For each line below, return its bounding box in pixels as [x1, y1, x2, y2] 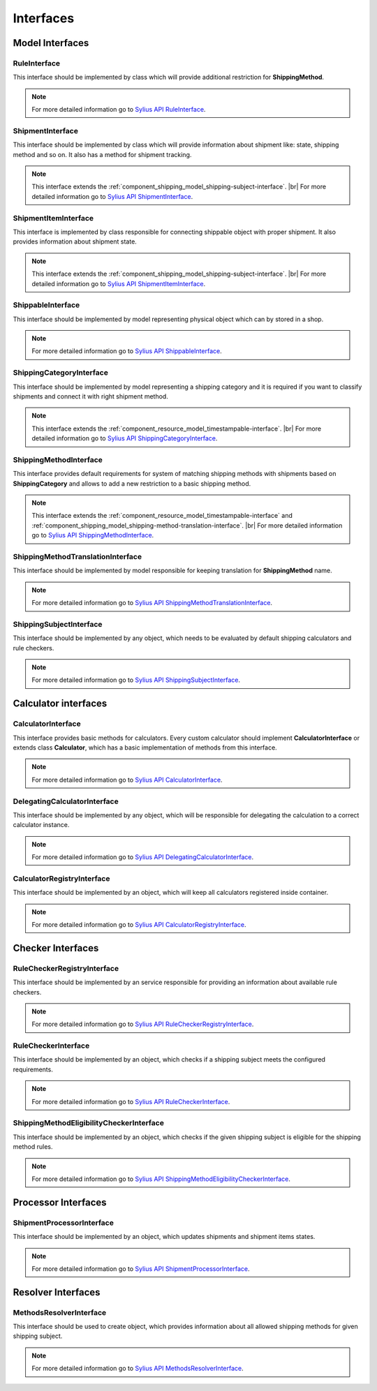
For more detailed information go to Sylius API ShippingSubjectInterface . [31, 676, 241, 684]
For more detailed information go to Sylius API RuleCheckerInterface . [31, 1097, 230, 1106]
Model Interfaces [13, 37, 89, 49]
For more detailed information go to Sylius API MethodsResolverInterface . [31, 1364, 244, 1373]
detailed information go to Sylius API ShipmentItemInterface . [31, 279, 206, 288]
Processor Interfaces [13, 1196, 108, 1208]
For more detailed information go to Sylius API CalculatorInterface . [31, 775, 223, 784]
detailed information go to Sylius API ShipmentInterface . [31, 192, 193, 200]
